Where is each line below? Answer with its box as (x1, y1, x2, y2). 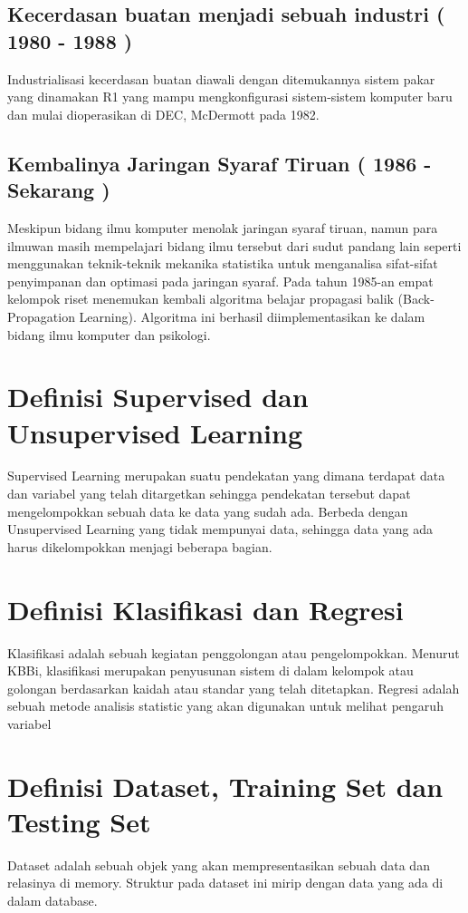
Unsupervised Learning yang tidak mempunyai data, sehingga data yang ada (7, 520, 433, 539)
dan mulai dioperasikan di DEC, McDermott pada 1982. (7, 104, 320, 123)
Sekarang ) (7, 176, 110, 204)
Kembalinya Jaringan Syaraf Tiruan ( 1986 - (7, 149, 432, 177)
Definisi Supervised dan (7, 378, 309, 415)
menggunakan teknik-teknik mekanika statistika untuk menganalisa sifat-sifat (7, 254, 438, 273)
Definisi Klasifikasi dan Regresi (7, 590, 404, 627)
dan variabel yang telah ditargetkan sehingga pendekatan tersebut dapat (7, 484, 411, 503)
